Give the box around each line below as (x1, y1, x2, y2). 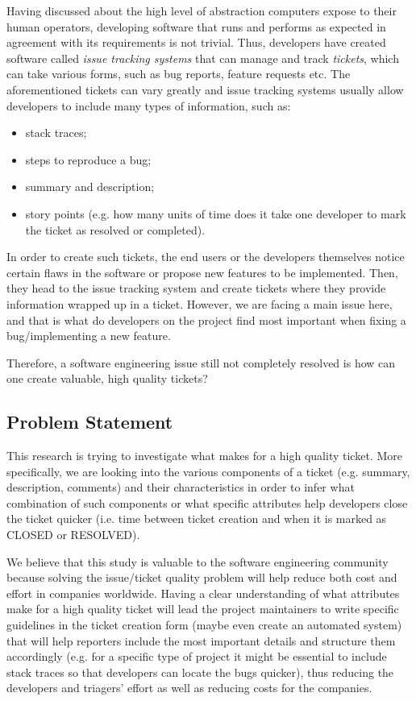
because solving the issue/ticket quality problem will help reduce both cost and (6, 569, 397, 586)
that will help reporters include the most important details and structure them (6, 632, 396, 649)
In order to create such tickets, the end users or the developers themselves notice (6, 248, 405, 265)
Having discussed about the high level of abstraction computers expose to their (6, 2, 397, 19)
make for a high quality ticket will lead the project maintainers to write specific (6, 600, 399, 617)
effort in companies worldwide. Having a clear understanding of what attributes (6, 584, 400, 601)
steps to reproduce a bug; (25, 151, 152, 168)
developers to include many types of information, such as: (6, 97, 291, 114)
